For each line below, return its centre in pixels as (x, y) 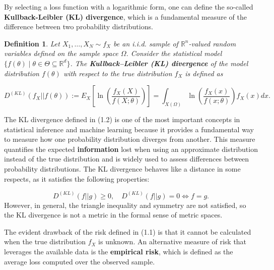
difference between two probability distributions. (79, 26)
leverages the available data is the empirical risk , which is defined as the (119, 251)
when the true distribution (45, 241)
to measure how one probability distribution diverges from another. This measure (130, 139)
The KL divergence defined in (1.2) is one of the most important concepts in (122, 119)
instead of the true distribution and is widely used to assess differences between (127, 159)
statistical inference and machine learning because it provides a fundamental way (129, 129)
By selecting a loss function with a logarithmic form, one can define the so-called (129, 7)
